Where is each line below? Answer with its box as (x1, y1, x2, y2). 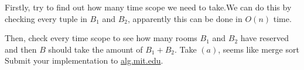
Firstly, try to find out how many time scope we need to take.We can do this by (5, 1, 292, 13)
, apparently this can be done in (128, 12, 242, 24)
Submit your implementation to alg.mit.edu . (5, 54, 163, 67)
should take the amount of (48, 43, 143, 55)
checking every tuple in (5, 12, 87, 24)
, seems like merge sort (218, 43, 299, 55)
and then (5, 43, 37, 55)
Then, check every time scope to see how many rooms (5, 32, 197, 44)
